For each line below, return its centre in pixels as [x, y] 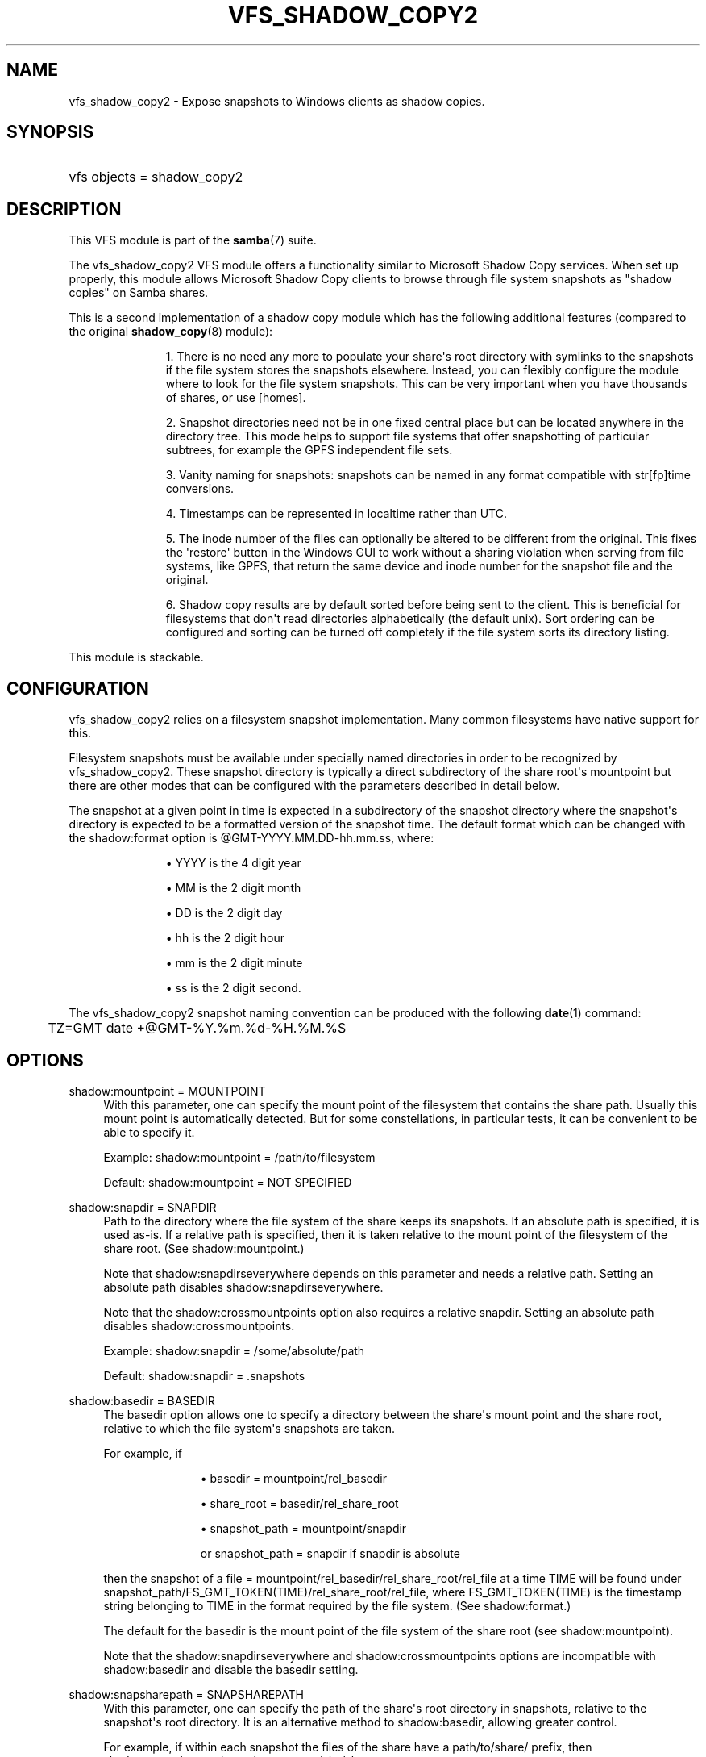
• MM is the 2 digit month [233, 888]
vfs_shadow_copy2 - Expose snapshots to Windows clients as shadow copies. [277, 101]
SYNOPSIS [50, 132]
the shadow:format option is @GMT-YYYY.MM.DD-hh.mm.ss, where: [251, 838]
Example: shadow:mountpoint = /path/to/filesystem [239, 1157]
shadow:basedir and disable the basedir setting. [231, 1669]
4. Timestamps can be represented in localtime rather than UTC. [336, 514]
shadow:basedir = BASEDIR [142, 1400]
